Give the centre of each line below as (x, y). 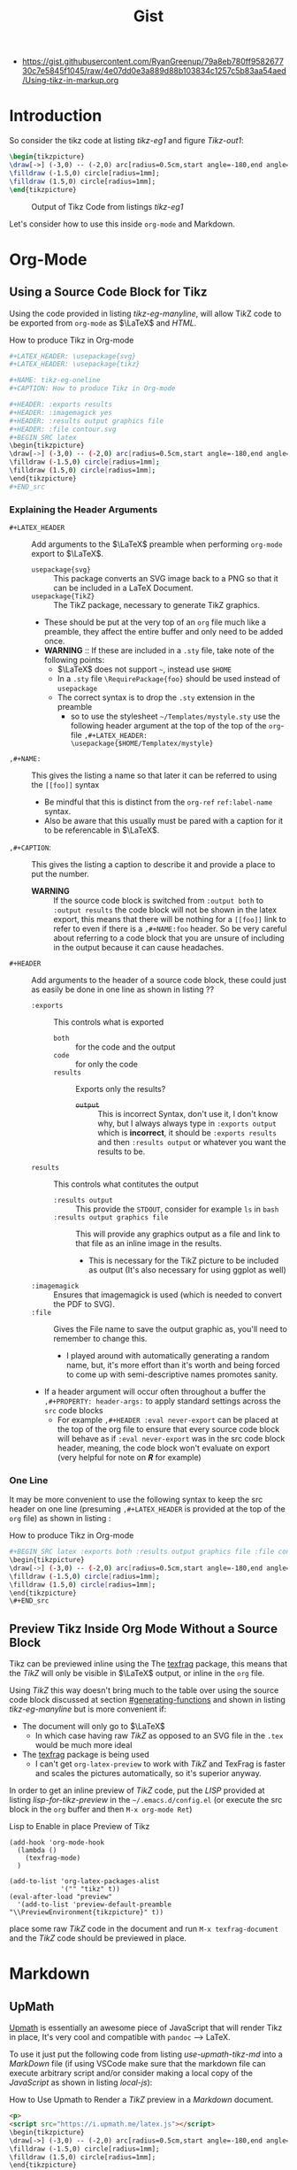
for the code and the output (126, 1047)
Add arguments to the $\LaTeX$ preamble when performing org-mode (157, 544)
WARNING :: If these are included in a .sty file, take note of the (159, 650)
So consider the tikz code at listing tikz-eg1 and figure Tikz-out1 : (127, 141)
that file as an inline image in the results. (149, 1243)
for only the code (107, 1064)
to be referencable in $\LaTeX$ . (102, 830)
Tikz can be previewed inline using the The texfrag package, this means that (148, 1664)
